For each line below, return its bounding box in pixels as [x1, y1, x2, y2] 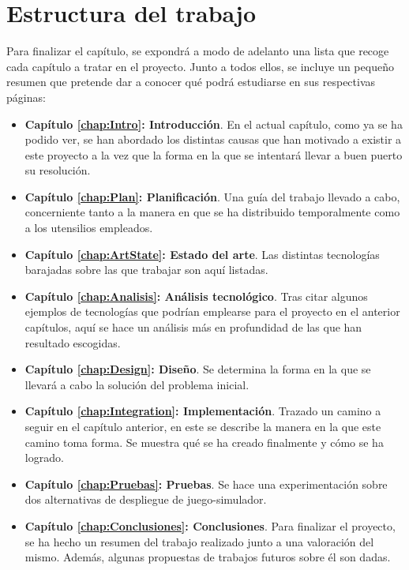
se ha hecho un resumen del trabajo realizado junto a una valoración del [24, 533, 374, 549]
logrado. [24, 449, 64, 466]
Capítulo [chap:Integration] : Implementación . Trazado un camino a [24, 403, 381, 419]
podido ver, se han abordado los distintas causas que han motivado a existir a [24, 131, 402, 148]
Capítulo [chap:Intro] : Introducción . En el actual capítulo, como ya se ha [24, 115, 403, 132]
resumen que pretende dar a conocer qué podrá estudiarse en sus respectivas [6, 73, 376, 90]
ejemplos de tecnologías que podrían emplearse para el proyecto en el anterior [24, 303, 400, 320]
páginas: [6, 88, 46, 105]
